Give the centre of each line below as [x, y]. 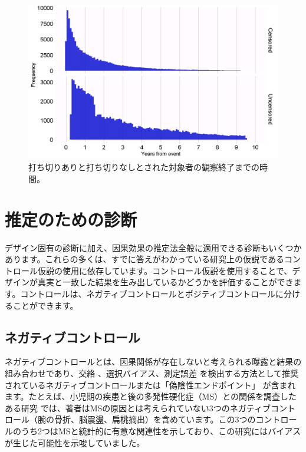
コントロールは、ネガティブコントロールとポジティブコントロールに [152, 293]
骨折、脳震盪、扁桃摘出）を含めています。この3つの [155, 419]
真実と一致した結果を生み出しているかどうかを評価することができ [165, 282]
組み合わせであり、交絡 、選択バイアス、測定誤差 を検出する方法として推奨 [152, 373]
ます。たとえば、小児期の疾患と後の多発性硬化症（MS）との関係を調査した [151, 396]
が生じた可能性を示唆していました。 [75, 442]
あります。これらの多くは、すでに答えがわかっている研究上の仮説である [144, 259]
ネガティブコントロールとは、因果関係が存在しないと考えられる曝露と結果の [153, 362]
